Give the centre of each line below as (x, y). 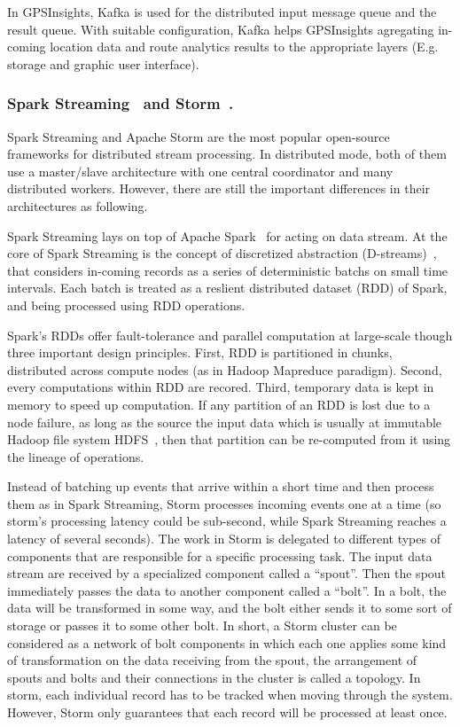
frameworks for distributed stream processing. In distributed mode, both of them (227, 154)
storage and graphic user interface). (103, 63)
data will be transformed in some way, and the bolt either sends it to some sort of (230, 608)
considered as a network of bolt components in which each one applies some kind (227, 642)
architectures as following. (78, 205)
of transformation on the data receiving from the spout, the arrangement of (212, 660)
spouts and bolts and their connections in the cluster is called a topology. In (214, 677)
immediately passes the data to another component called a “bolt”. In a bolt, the (227, 590)
